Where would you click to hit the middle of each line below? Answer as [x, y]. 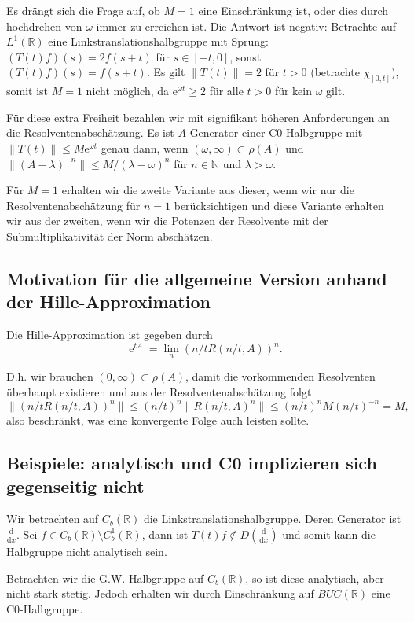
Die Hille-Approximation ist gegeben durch [110, 335]
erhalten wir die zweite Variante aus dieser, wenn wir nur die [208, 190]
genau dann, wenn [145, 148]
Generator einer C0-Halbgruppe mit [276, 132]
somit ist [27, 91]
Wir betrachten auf [53, 519]
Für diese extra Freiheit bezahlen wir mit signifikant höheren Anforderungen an [198, 117]
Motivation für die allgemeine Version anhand [197, 278]
